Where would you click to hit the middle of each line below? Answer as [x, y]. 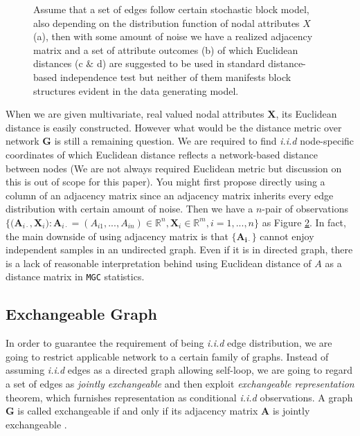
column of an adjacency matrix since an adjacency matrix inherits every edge [170, 195]
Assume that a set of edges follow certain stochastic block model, [171, 9]
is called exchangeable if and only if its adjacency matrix [138, 411]
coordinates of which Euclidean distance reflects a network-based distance [162, 154]
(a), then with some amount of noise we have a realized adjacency [173, 36]
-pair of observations [305, 209]
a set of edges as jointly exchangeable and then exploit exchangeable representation [180, 383]
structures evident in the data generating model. [136, 90]
